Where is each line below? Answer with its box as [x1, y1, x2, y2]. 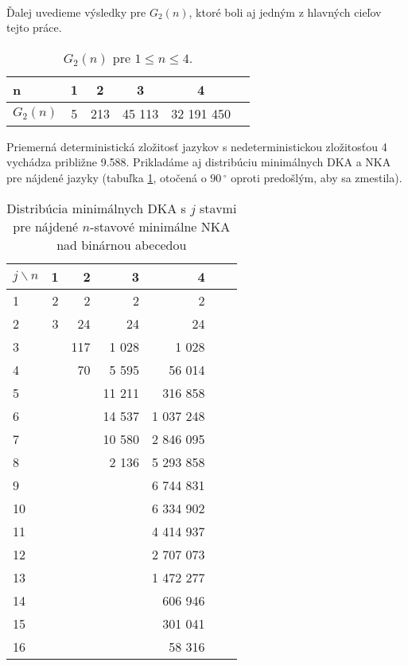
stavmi [200, 198, 237, 217]
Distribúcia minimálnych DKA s [6, 198, 186, 217]
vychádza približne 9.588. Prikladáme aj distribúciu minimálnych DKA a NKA [6, 154, 391, 170]
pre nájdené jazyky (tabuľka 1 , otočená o [6, 169, 207, 185]
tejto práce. [6, 19, 62, 36]
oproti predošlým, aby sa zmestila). [231, 169, 402, 185]
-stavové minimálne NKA [90, 216, 231, 236]
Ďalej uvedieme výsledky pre [6, 3, 146, 20]
